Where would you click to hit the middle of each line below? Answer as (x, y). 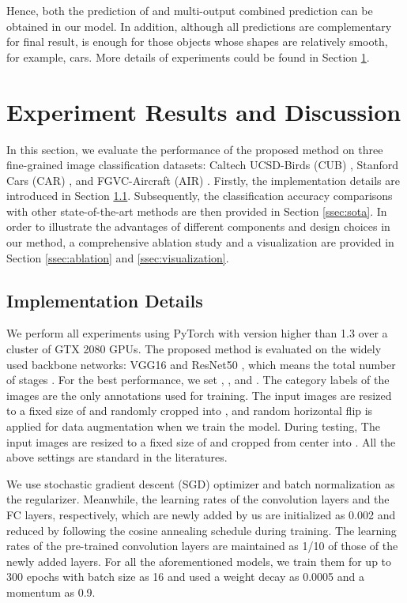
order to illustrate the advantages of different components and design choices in (198, 226)
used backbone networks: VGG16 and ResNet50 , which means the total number (201, 364)
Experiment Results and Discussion (204, 111)
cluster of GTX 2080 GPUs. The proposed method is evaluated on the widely (194, 349)
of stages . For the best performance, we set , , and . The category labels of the (198, 380)
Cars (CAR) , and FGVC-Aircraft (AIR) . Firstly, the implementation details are (203, 180)
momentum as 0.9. (51, 592)
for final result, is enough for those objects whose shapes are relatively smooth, (197, 41)
